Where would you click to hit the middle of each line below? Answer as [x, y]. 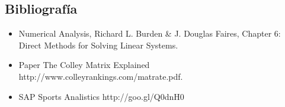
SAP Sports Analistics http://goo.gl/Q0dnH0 [101, 96]
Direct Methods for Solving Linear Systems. [98, 45]
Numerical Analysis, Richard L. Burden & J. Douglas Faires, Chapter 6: [150, 33]
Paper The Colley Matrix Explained [84, 65]
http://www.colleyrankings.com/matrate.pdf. [101, 76]
